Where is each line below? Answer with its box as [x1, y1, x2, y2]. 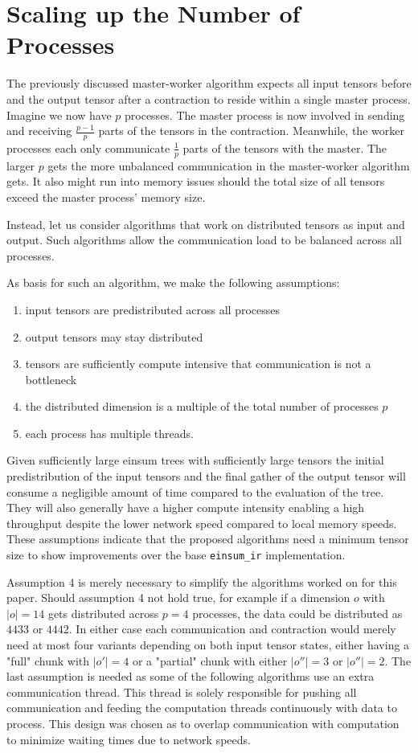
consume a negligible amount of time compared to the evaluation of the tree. [6, 483, 384, 500]
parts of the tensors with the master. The [182, 139, 387, 156]
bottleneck [25, 370, 77, 387]
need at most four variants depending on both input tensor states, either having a [6, 636, 410, 653]
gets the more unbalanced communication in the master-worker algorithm [47, 157, 410, 174]
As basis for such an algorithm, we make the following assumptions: [6, 274, 340, 291]
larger [6, 157, 35, 174]
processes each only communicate [6, 139, 170, 156]
